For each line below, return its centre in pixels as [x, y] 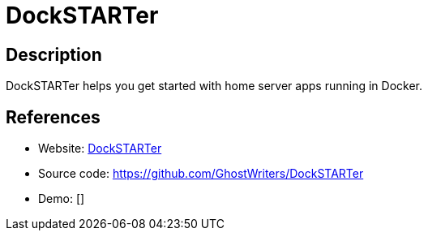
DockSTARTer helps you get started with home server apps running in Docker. [214, 86]
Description [54, 54]
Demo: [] [62, 199]
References [53, 117]
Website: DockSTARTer [100, 149]
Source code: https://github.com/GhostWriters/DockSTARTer [201, 174]
